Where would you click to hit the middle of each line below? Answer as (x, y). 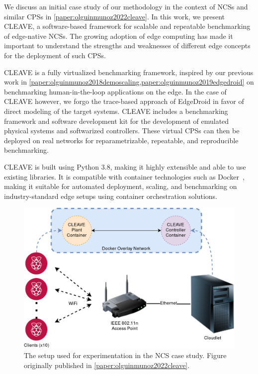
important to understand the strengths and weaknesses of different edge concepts (127, 46)
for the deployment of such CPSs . (55, 55)
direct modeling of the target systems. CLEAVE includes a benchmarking (116, 111)
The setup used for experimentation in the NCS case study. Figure (125, 355)
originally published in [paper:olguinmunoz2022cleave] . (107, 365)
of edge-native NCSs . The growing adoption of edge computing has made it (119, 36)
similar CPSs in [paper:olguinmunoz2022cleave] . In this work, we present (115, 16)
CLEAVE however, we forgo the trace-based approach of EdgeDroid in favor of (124, 101)
